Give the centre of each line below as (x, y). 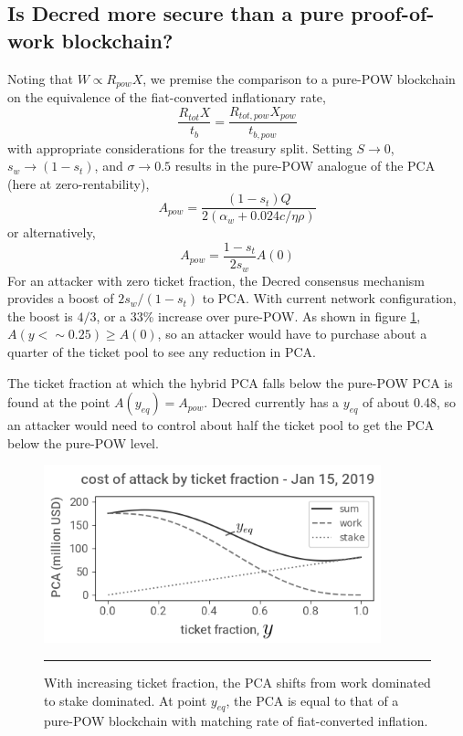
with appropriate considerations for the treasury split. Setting (180, 147)
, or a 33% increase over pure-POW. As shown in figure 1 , (258, 315)
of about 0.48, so (410, 402)
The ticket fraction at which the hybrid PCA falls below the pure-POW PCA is (230, 382)
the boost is (40, 315)
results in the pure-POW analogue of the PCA (305, 166)
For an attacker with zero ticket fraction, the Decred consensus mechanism (216, 280)
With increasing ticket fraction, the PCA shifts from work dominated (237, 683)
